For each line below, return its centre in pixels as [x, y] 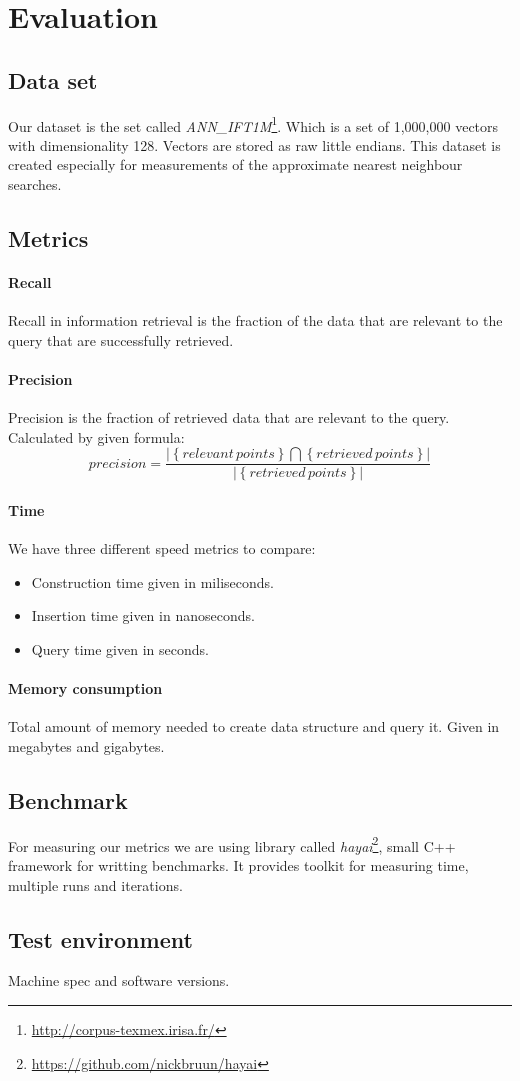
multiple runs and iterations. [95, 884]
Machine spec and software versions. [119, 980]
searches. [35, 184]
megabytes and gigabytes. [86, 745]
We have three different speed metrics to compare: [162, 548]
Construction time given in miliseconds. [152, 581]
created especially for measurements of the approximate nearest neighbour [235, 164]
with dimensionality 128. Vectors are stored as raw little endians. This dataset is [254, 144]
